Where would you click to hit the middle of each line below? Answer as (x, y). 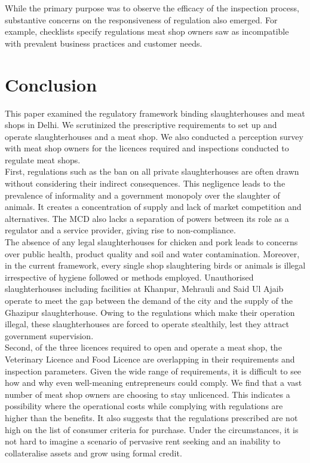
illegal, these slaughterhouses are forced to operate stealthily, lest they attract (147, 324)
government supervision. (49, 335)
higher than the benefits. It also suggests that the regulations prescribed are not (151, 417)
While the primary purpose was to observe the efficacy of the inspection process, (152, 8)
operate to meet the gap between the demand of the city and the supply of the (149, 300)
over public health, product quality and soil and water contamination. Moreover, (152, 253)
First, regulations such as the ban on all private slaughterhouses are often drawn (152, 171)
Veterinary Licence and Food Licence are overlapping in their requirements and (150, 359)
